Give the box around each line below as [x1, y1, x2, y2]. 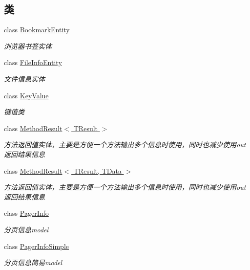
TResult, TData [73, 165, 122, 176]
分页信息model [4, 224, 49, 234]
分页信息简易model [4, 257, 62, 268]
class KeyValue [4, 90, 49, 100]
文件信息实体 [4, 73, 45, 84]
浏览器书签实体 [4, 41, 52, 51]
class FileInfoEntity [4, 57, 62, 67]
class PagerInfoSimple [4, 241, 69, 251]
